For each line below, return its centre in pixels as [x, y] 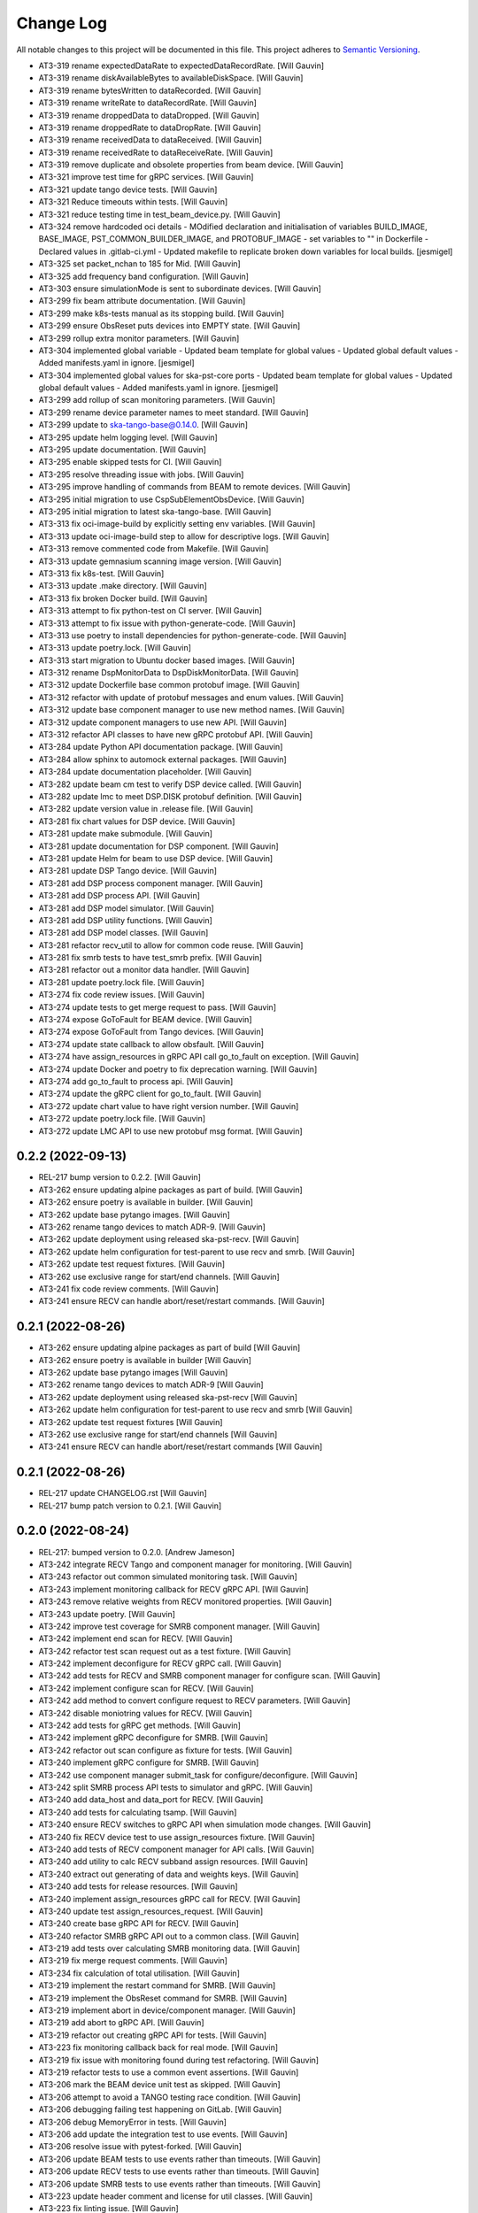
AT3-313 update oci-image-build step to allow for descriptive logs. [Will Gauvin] [184, 536]
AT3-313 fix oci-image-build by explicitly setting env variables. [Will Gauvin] [177, 524]
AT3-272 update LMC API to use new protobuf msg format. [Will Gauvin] [170, 1131]
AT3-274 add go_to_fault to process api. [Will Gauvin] [136, 1081]
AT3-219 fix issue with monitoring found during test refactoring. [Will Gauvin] [178, 2060]
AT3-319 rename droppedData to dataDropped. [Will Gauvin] [149, 115]
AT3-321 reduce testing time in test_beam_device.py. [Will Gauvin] [159, 214]
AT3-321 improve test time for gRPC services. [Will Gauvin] [146, 177]
